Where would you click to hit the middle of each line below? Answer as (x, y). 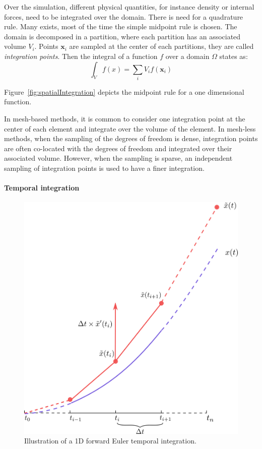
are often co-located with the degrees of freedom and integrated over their (118, 148)
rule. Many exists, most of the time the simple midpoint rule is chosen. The (121, 26)
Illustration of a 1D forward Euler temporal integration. (110, 441)
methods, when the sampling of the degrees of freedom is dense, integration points (131, 138)
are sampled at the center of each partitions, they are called (161, 46)
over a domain (187, 56)
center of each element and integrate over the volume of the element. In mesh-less (130, 128)
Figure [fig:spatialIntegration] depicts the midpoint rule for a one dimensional (124, 91)
